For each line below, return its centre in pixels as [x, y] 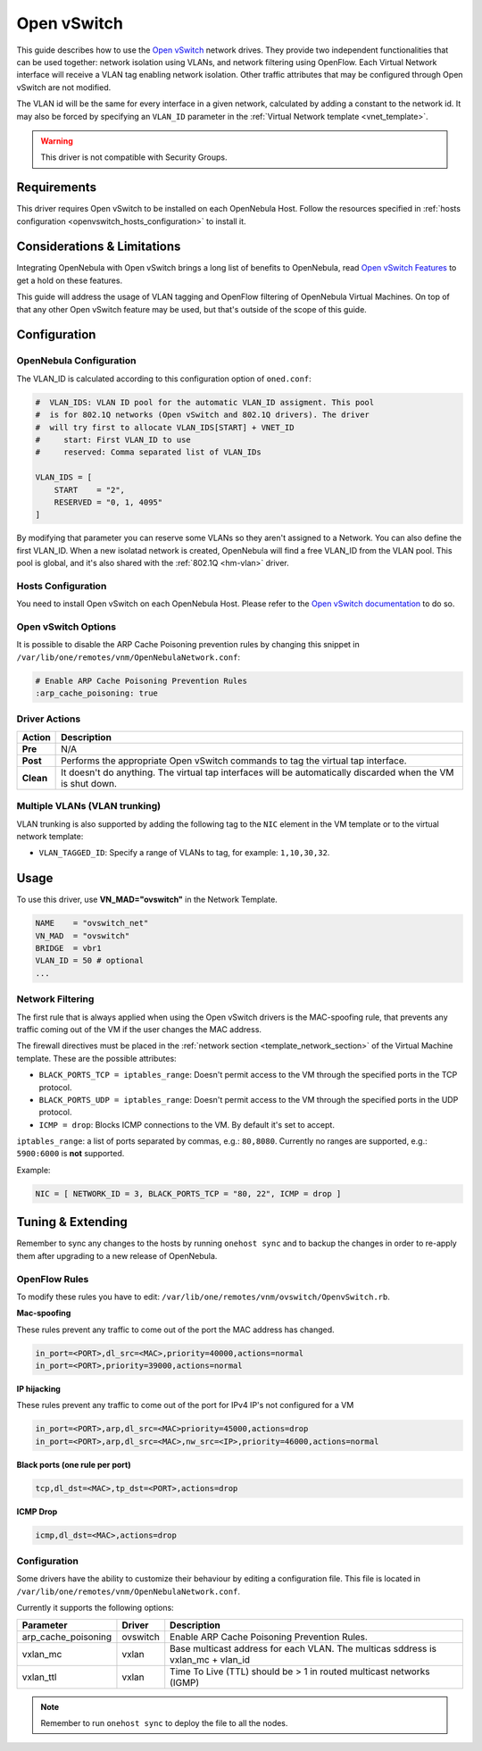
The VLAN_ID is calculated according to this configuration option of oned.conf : [164, 379]
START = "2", [89, 490]
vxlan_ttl [39, 1677]
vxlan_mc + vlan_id [210, 1659]
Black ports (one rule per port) [74, 1464]
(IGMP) [185, 1682]
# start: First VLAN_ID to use [113, 439]
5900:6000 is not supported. [71, 1154]
